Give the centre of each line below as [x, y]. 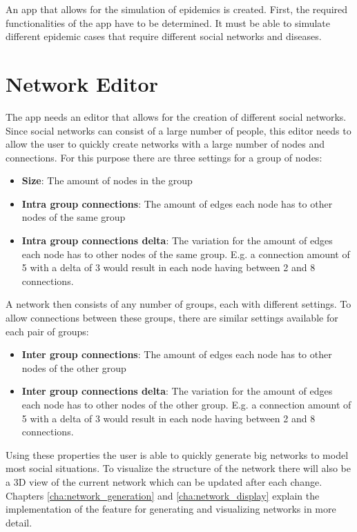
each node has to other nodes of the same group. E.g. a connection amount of [186, 254]
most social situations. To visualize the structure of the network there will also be [178, 468]
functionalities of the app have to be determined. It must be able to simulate [168, 22]
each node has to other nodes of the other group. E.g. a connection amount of [186, 404]
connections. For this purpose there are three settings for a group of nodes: [164, 157]
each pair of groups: [47, 331]
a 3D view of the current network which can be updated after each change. [164, 481]
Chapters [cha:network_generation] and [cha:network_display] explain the [163, 495]
